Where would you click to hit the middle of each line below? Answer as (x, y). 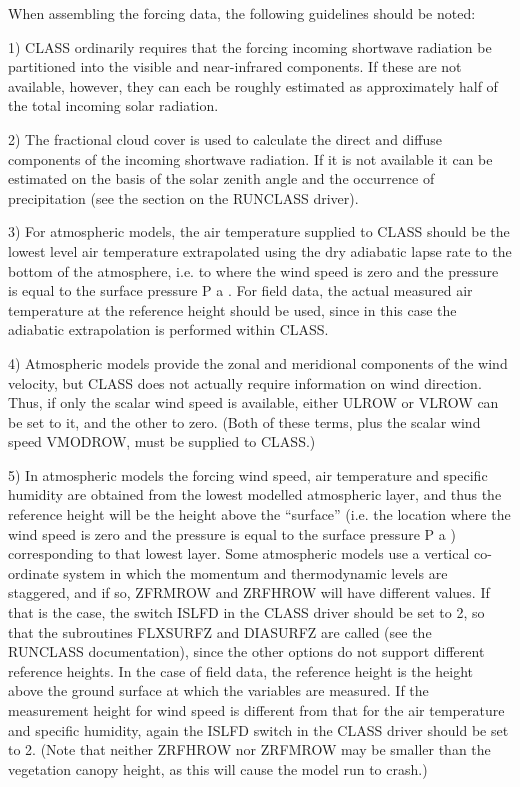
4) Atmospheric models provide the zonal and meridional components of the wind (258, 362)
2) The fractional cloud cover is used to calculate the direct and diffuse (225, 138)
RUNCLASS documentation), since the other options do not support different (246, 651)
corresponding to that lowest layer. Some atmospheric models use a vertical (239, 553)
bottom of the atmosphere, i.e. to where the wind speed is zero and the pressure (253, 270)
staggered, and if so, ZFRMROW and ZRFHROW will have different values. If (249, 592)
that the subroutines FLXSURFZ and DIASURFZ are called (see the (220, 631)
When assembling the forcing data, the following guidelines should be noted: (242, 13)
